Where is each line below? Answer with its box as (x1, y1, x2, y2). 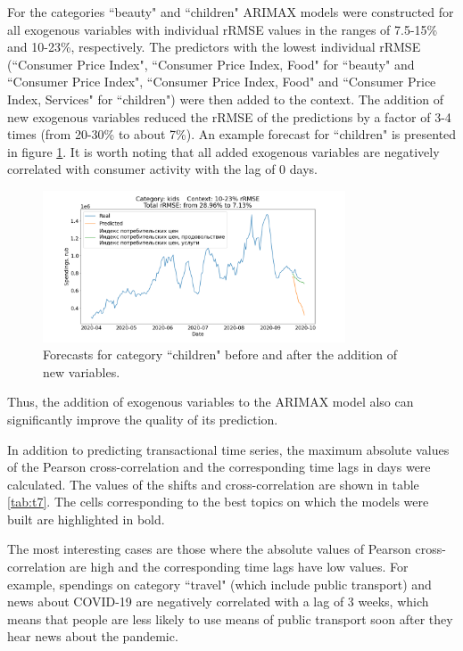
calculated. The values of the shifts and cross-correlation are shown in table (7, 474, 419, 493)
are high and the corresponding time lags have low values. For (70, 557, 409, 576)
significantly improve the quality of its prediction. (7, 409, 278, 428)
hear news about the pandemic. (7, 627, 178, 646)
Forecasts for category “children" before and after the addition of (43, 345, 398, 364)
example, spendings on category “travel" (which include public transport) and (7, 574, 432, 593)
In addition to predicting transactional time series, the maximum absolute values (7, 440, 450, 458)
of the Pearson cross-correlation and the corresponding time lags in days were (7, 457, 431, 476)
